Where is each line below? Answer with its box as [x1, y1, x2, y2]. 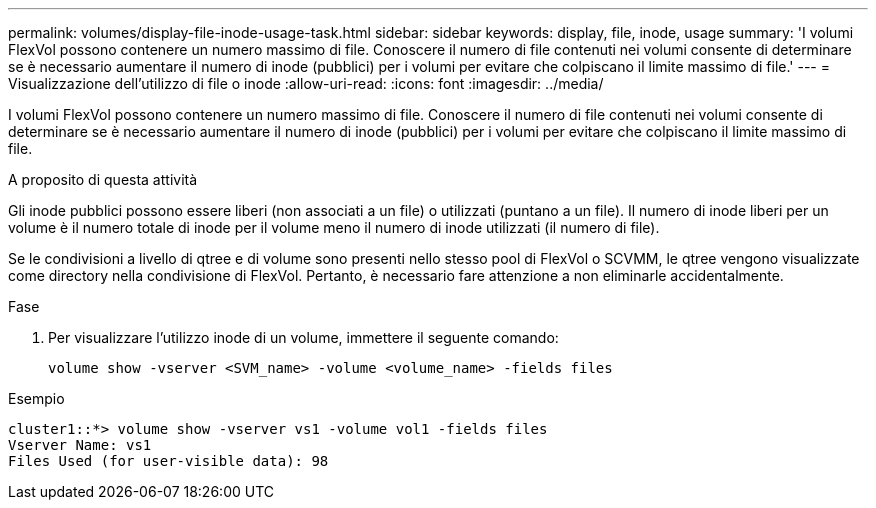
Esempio [8, 390, 65, 407]
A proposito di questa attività [8, 171, 198, 188]
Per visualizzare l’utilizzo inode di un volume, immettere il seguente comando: [48, 329, 559, 346]
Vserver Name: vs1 [8, 437, 152, 453]
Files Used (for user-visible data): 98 [8, 453, 329, 469]
